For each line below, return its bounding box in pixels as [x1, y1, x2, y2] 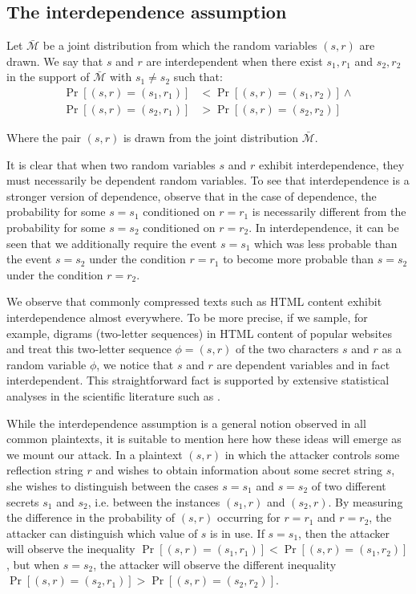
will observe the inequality [6, 540, 135, 557]
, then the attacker [298, 524, 390, 541]
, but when [6, 555, 60, 572]
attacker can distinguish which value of [6, 524, 198, 541]
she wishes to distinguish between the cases [6, 477, 219, 494]
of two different [311, 477, 386, 494]
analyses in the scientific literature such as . [6, 387, 220, 404]
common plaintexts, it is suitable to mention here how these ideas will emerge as [6, 430, 402, 447]
